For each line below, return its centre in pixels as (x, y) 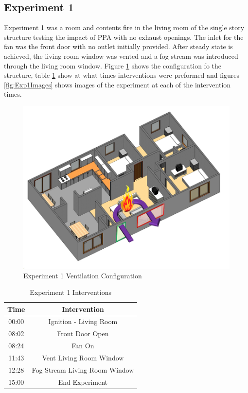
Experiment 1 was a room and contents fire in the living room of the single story (124, 27)
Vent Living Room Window (83, 357)
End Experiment (83, 382)
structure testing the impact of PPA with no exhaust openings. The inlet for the (124, 37)
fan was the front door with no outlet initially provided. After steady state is (118, 46)
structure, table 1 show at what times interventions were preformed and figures (122, 75)
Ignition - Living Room (83, 321)
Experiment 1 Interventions (71, 292)
